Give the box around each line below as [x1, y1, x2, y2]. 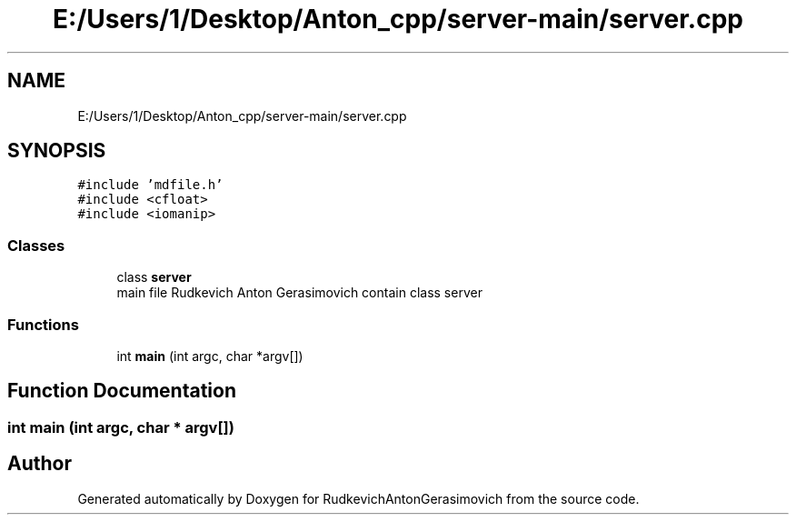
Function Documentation [7, 379, 236, 403]
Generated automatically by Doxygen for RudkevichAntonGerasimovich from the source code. [77, 490, 640, 507]
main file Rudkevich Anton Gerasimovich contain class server [116, 285, 483, 301]
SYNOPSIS [7, 139, 106, 163]
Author [7, 452, 72, 476]
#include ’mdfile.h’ [77, 177, 224, 193]
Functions [7, 315, 79, 334]
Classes [7, 236, 65, 255]
